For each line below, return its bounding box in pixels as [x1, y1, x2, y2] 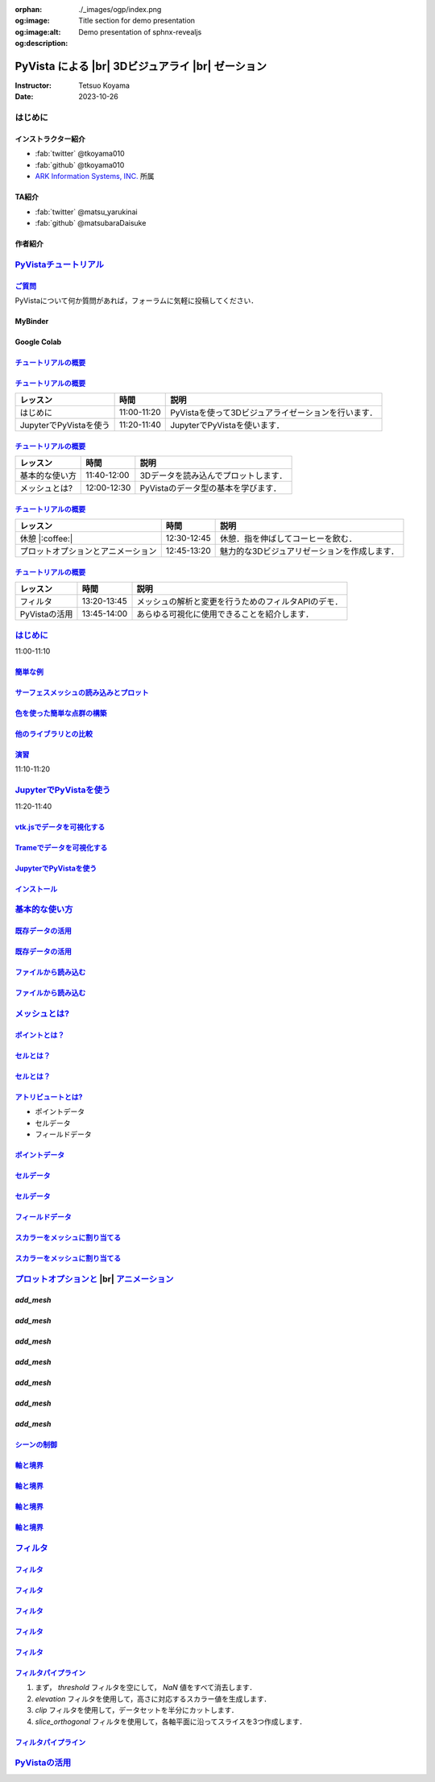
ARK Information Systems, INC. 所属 [35, 172, 155, 181]
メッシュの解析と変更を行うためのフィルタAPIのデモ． [136, 596, 343, 608]
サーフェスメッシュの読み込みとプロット [14, 687, 149, 697]
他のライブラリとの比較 [14, 729, 93, 739]
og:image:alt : [14, 27, 61, 36]
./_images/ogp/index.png [78, 5, 162, 14]
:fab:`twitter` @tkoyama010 [35, 149, 125, 159]
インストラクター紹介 [14, 134, 86, 144]
